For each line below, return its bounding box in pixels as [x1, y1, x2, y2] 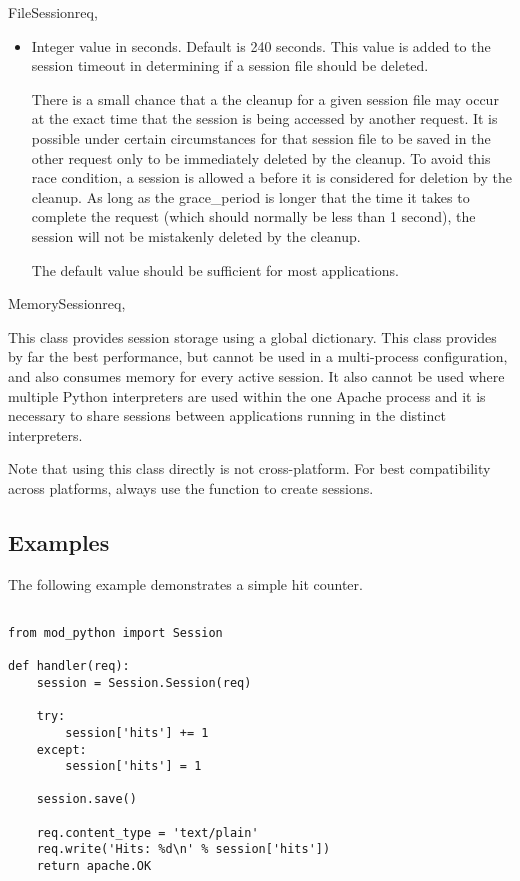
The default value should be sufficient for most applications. [31, 259, 399, 280]
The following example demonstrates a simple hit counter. [8, 573, 363, 594]
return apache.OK [36, 859, 152, 874]
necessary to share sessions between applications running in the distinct [8, 405, 446, 426]
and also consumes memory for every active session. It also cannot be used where [8, 365, 505, 386]
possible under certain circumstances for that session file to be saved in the [31, 127, 491, 148]
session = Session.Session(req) [36, 675, 252, 690]
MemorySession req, [8, 293, 126, 314]
